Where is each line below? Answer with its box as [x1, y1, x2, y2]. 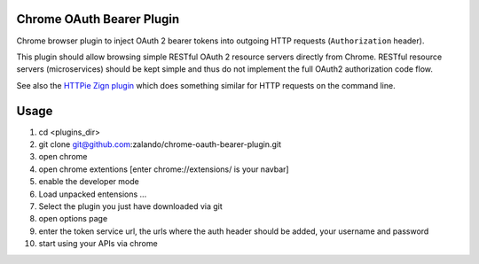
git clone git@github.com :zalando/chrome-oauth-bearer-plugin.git [38, 138, 281, 150]
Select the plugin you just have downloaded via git [38, 200, 224, 212]
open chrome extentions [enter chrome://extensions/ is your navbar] [38, 164, 289, 175]
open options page [38, 214, 108, 224]
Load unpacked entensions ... [38, 189, 147, 199]
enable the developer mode [38, 176, 139, 187]
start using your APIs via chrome [38, 238, 159, 249]
